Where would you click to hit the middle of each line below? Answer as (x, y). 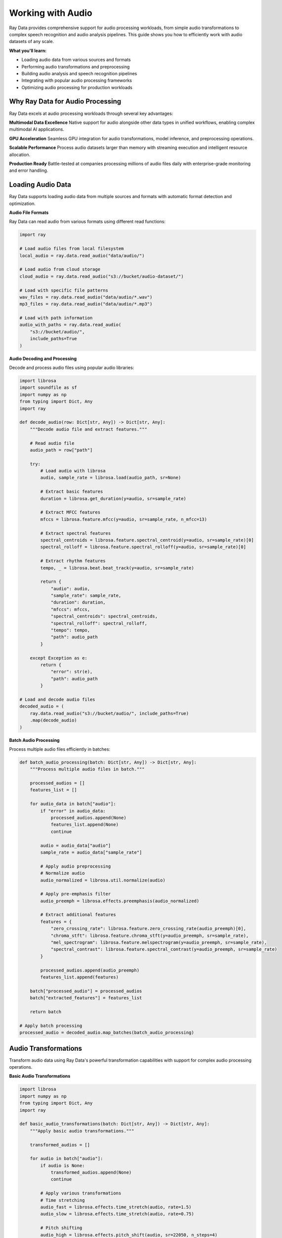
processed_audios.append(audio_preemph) (90, 970)
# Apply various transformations (81, 1193)
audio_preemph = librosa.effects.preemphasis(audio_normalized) (120, 901)
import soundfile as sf (48, 388)
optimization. (22, 204)
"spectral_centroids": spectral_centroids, (104, 616)
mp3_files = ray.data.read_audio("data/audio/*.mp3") (86, 304)
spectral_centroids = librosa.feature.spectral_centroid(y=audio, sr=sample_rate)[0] (147, 540)
